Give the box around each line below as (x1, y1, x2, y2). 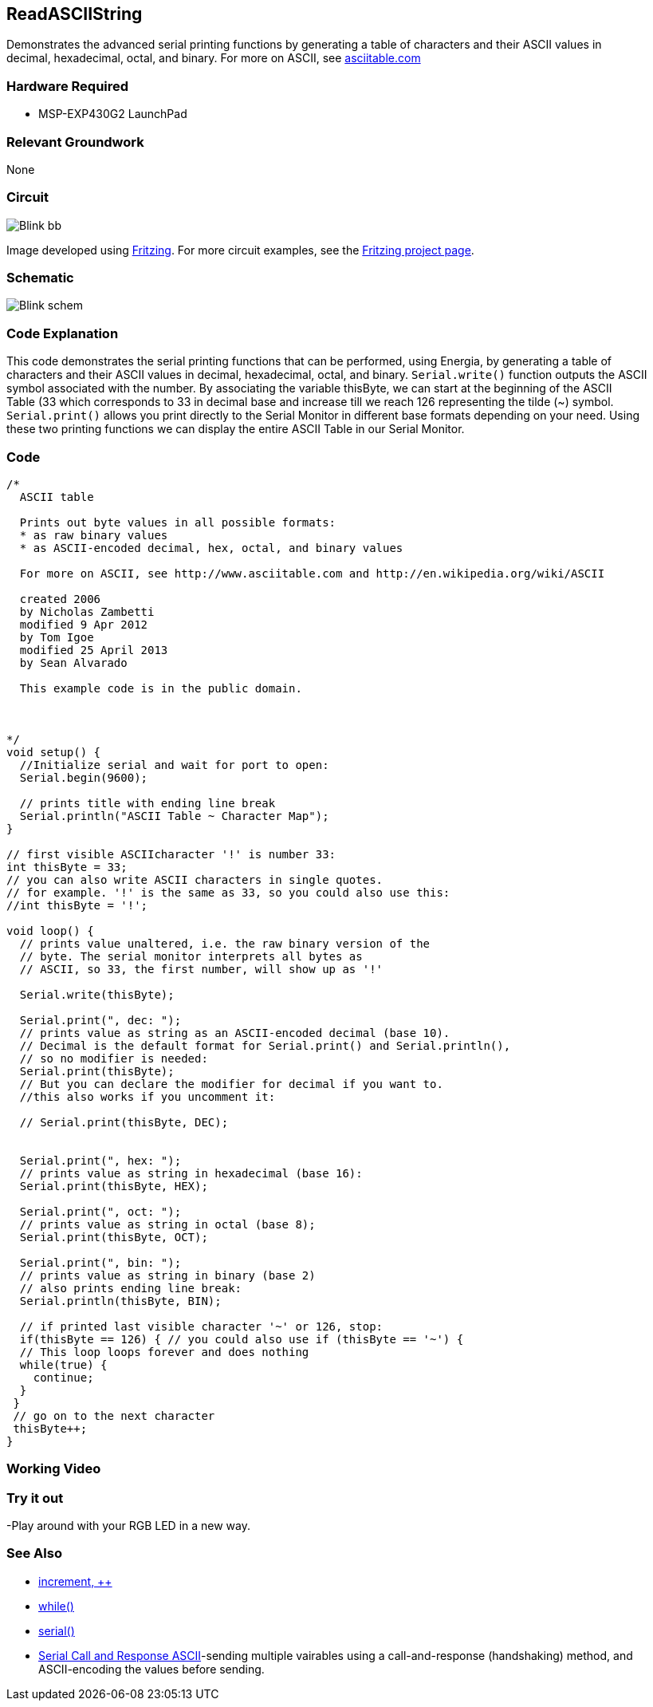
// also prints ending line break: (19, 1281, 242, 1295)
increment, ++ (38, 1574, 112, 1588)
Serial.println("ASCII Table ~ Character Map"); (19, 809, 329, 822)
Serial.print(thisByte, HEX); (19, 1179, 208, 1193)
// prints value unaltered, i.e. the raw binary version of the (19, 936, 431, 950)
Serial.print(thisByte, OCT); (19, 1230, 208, 1244)
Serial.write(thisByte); (19, 988, 175, 1001)
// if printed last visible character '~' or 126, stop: (19, 1319, 384, 1333)
